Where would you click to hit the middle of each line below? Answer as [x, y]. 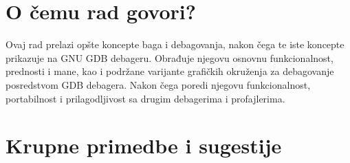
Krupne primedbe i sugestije [144, 145]
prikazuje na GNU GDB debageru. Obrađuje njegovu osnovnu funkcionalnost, [169, 57]
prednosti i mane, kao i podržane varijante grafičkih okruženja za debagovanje [170, 71]
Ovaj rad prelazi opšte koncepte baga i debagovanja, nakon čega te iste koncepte [175, 44]
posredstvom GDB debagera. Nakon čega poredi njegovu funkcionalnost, [158, 84]
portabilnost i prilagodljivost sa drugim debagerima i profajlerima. [145, 98]
